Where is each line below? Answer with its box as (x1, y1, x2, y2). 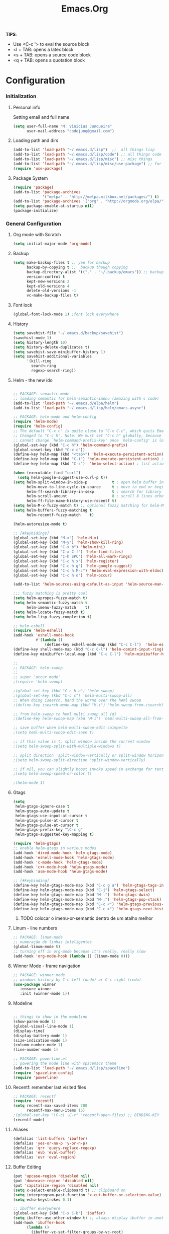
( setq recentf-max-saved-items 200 (13, 1103, 88, 1108)
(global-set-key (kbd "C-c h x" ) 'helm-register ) (13, 558, 119, 564)
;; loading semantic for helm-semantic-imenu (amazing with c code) (13, 396, 159, 401)
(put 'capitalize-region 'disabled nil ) (13, 1183, 99, 1188)
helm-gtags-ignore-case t (15, 804, 70, 809)
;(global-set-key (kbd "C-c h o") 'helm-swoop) (13, 688, 114, 694)
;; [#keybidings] (13, 531, 50, 536)
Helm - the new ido (13, 377, 53, 383)
